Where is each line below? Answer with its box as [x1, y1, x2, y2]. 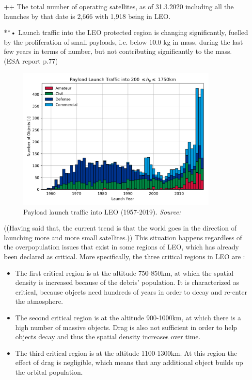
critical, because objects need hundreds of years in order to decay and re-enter [15, 286, 247, 297]
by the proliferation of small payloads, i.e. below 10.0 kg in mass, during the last [4, 36, 243, 47]
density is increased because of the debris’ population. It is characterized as [15, 277, 239, 287]
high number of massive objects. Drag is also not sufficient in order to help [15, 322, 237, 332]
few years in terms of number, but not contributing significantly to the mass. [4, 46, 232, 56]
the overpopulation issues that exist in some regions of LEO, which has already [4, 242, 239, 252]
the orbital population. [15, 366, 83, 377]
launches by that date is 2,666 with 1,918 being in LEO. [4, 11, 171, 21]
